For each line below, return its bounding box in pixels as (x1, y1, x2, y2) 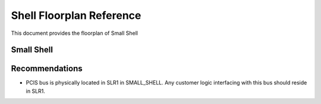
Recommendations (11, 64, 83, 74)
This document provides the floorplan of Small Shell (11, 30, 138, 37)
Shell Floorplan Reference (11, 9, 141, 22)
